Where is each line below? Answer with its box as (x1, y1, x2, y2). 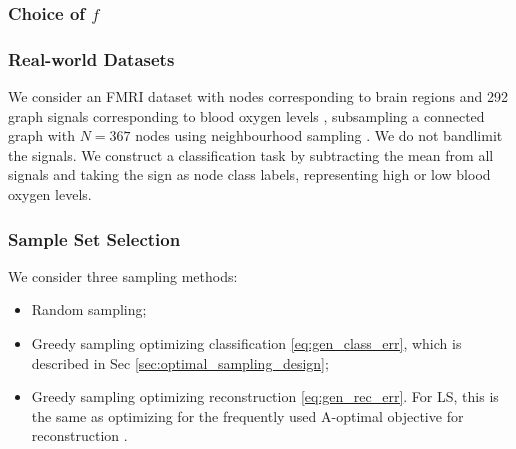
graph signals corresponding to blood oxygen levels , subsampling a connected (8, 105, 485, 126)
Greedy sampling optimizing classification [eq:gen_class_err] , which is (31, 333, 462, 354)
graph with (8, 125, 75, 146)
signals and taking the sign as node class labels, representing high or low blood (8, 164, 491, 185)
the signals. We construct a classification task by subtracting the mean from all (8, 144, 494, 165)
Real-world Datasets (8, 46, 175, 71)
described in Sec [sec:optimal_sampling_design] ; (31, 352, 329, 373)
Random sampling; (31, 299, 147, 320)
